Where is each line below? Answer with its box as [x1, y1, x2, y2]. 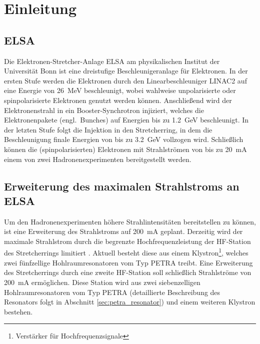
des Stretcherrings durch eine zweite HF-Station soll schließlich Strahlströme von [4, 267, 251, 277]
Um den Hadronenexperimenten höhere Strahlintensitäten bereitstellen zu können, [4, 216, 256, 226]
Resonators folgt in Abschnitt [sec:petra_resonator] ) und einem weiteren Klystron [4, 296, 255, 307]
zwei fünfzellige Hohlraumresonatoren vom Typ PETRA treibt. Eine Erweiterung [4, 257, 253, 267]
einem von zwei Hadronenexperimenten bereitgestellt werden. [4, 153, 191, 164]
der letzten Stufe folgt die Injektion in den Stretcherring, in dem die [4, 124, 212, 134]
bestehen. [4, 306, 33, 316]
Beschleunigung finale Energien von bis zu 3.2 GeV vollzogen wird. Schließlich [4, 134, 243, 144]
